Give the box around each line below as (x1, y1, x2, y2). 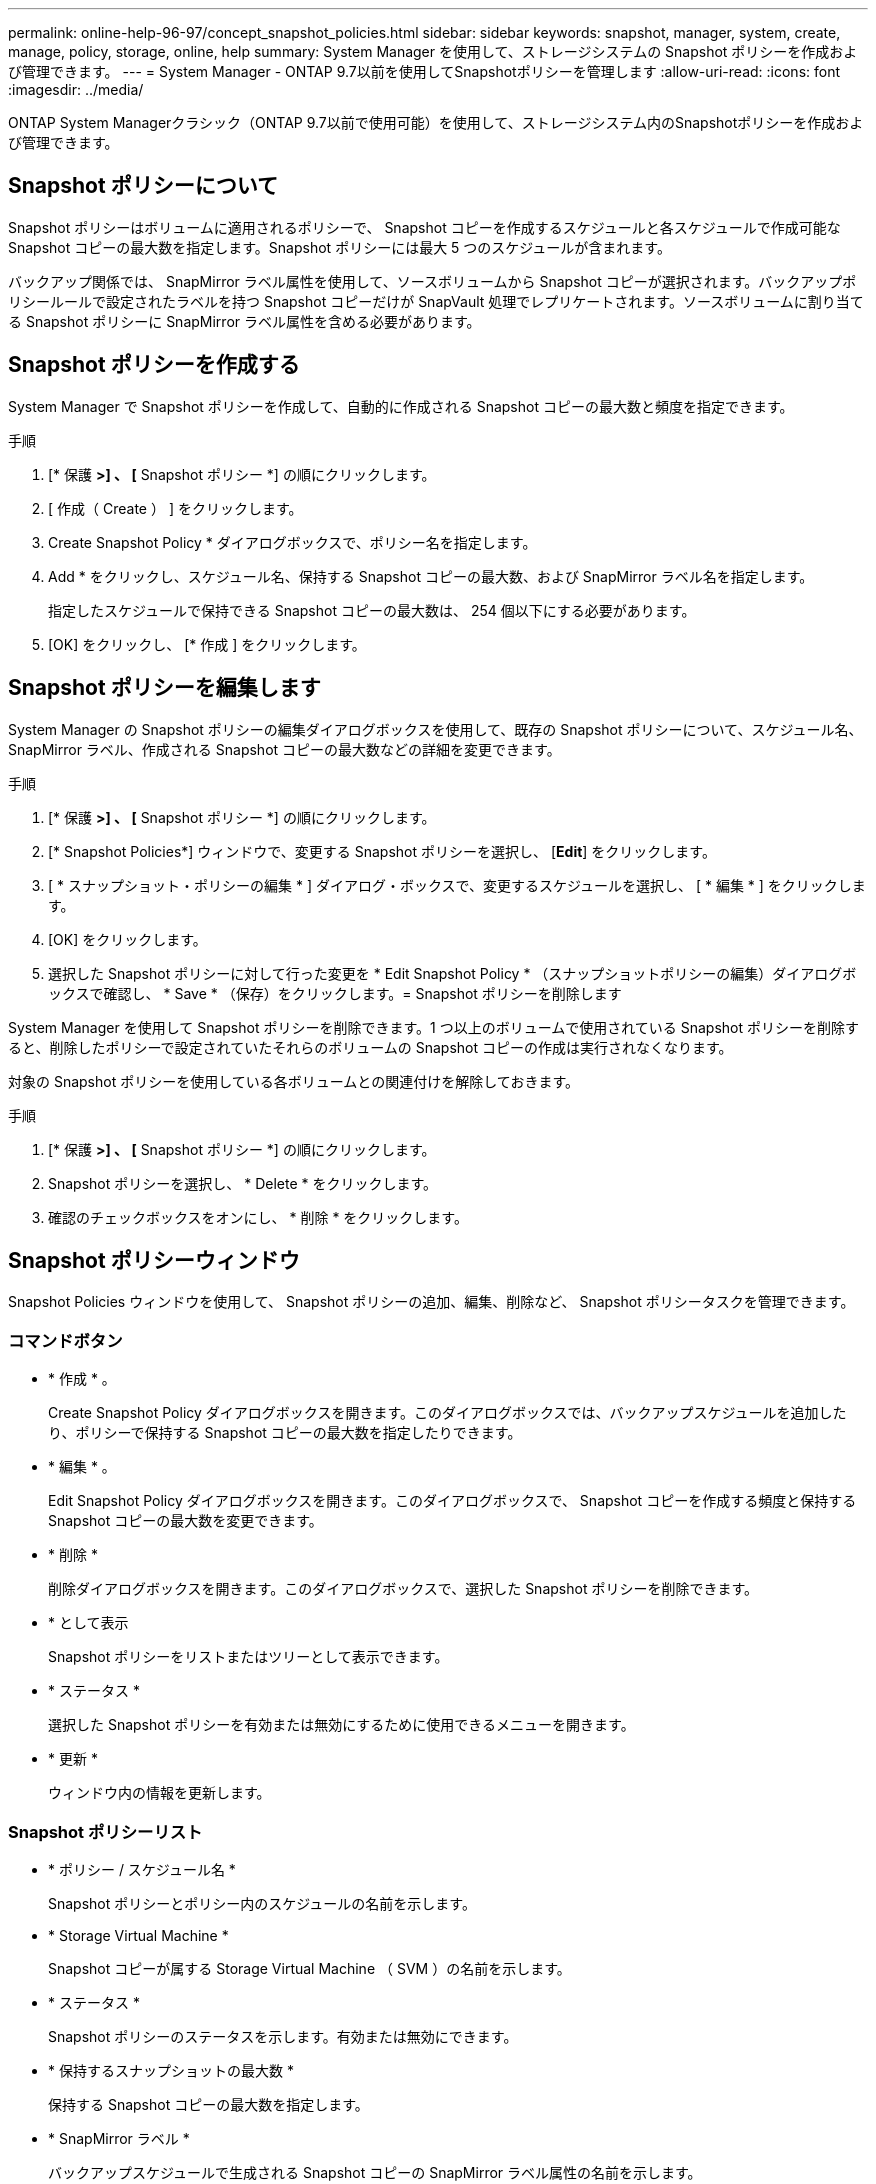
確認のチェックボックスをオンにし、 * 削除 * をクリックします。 (48, 1208, 468, 1226)
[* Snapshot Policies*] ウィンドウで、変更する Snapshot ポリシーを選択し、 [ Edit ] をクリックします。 (48, 842, 716, 860)
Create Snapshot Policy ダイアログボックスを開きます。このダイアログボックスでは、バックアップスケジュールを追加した (48, 1404, 847, 1422)
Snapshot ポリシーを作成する (8, 352, 300, 378)
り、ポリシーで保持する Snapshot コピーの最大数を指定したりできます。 (48, 1424, 522, 1442)
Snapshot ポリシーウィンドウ (8, 1247, 300, 1273)
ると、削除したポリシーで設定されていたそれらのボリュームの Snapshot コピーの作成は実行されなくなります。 (8, 1038, 733, 1056)
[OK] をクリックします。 (48, 930, 207, 948)
